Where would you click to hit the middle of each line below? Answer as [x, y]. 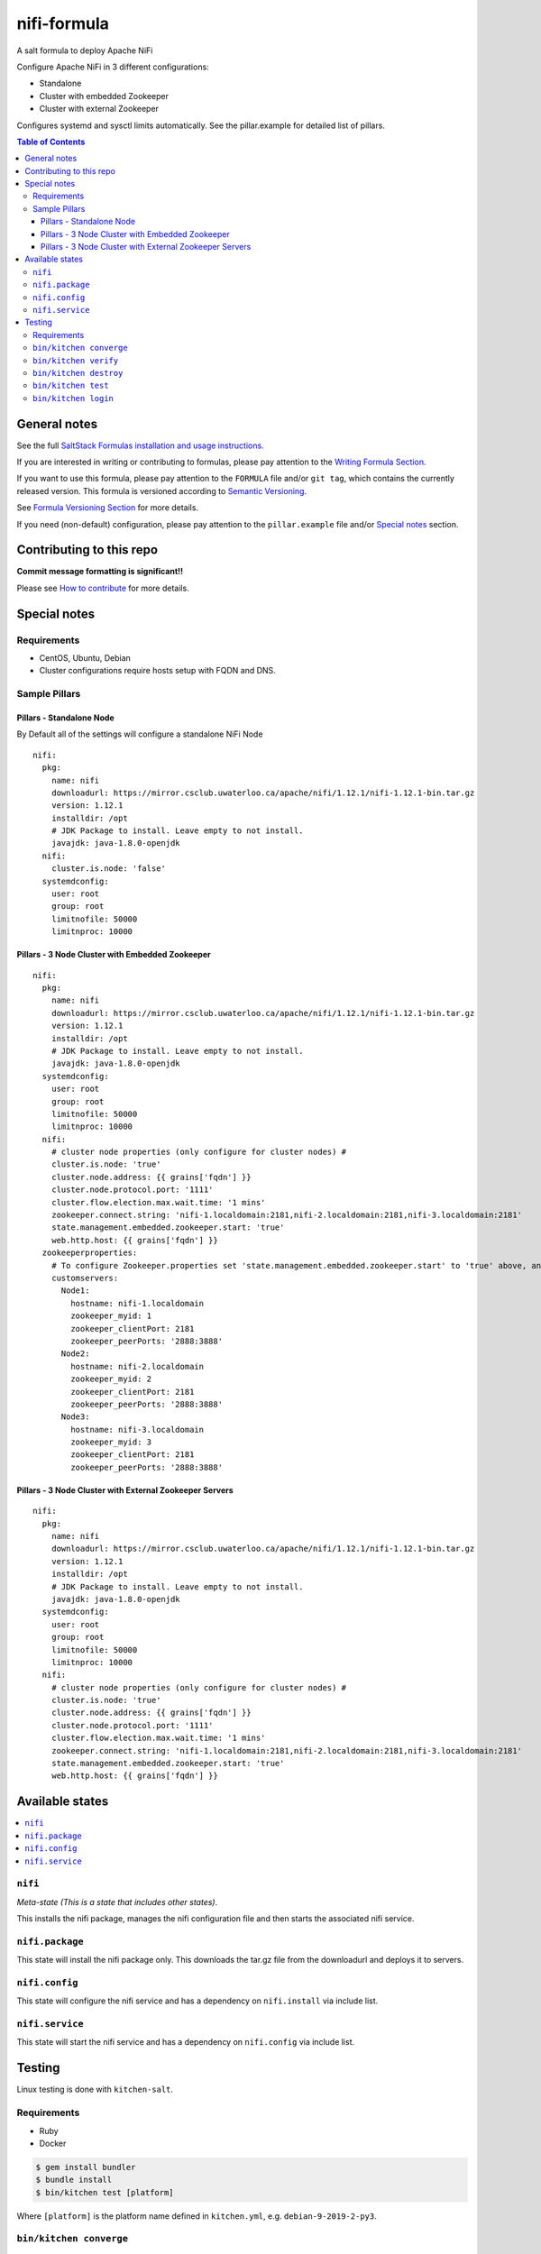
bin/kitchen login [73, 398]
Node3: [75, 1417]
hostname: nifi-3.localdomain [138, 1429]
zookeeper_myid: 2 [111, 1379]
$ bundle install [74, 2180]
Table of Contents [51, 142]
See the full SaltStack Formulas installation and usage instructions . [141, 445]
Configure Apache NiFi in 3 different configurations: [113, 67]
